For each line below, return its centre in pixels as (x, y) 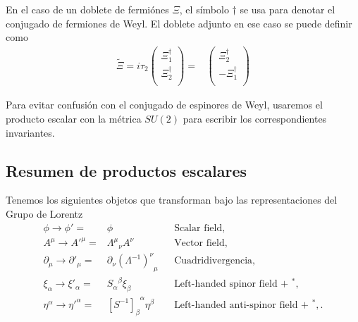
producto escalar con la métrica (74, 119)
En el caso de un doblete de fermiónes (87, 9)
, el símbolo (204, 9)
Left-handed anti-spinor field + (241, 305)
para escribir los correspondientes (255, 119)
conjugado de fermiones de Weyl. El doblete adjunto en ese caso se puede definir (179, 23)
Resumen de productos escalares (126, 170)
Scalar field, (200, 228)
